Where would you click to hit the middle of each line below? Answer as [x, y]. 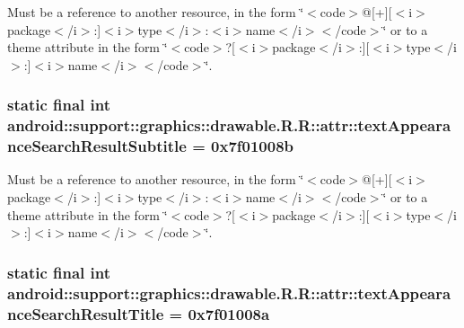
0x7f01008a [229, 313]
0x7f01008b [253, 146]
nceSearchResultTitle [86, 313]
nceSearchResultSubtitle [97, 146]
